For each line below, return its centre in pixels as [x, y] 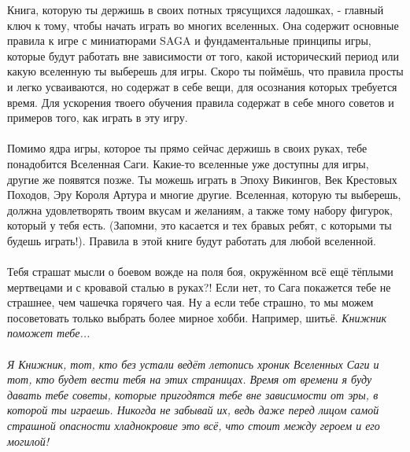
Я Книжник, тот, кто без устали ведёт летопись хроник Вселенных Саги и [193, 364]
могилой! [28, 441]
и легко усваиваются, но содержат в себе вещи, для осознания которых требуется [202, 86]
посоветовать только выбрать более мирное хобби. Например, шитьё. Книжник [197, 317]
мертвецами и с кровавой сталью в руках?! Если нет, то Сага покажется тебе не [199, 287]
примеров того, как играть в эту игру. [98, 118]
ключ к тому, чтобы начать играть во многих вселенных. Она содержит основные [203, 25]
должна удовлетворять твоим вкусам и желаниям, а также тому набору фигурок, [200, 209]
